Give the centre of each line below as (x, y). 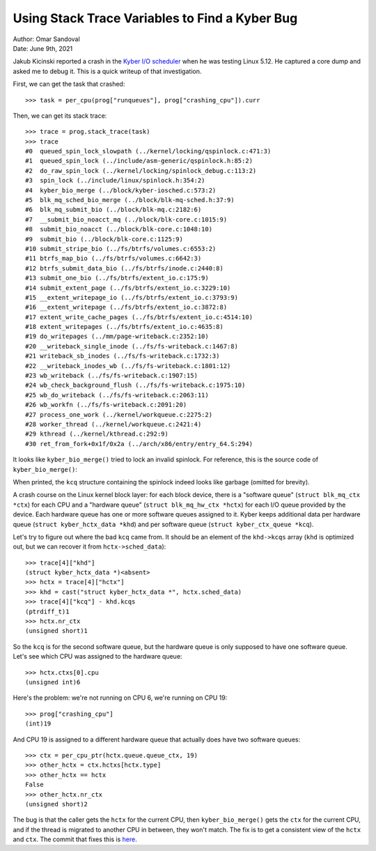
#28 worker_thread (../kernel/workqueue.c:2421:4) (113, 424)
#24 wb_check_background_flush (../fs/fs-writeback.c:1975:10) (135, 385)
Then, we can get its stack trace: (60, 116)
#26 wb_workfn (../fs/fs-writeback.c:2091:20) (106, 405)
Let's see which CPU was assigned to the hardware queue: (97, 657)
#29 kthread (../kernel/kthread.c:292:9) (97, 434)
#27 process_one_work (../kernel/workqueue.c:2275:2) (119, 414)
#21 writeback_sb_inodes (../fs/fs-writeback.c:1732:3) (123, 356)
